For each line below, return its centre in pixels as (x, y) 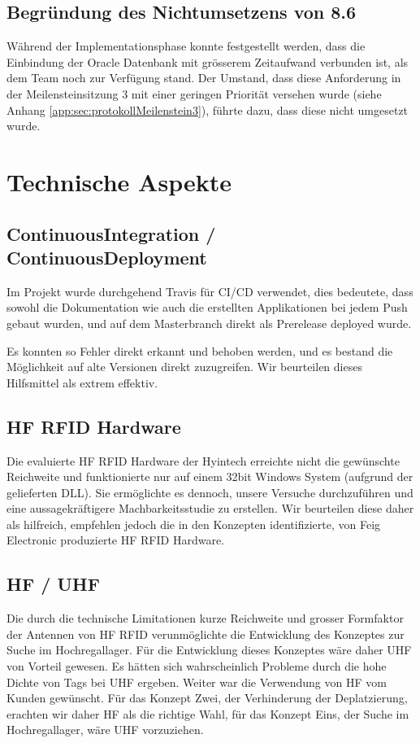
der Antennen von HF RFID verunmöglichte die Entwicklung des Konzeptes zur (206, 634)
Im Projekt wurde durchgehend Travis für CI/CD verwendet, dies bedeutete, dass (210, 291)
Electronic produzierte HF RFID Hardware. (115, 540)
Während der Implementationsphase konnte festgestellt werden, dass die (186, 46)
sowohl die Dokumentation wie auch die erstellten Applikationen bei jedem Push (207, 307)
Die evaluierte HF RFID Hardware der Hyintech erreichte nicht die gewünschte (203, 460)
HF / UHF (53, 584)
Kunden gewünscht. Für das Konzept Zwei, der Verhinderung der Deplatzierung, (207, 698)
